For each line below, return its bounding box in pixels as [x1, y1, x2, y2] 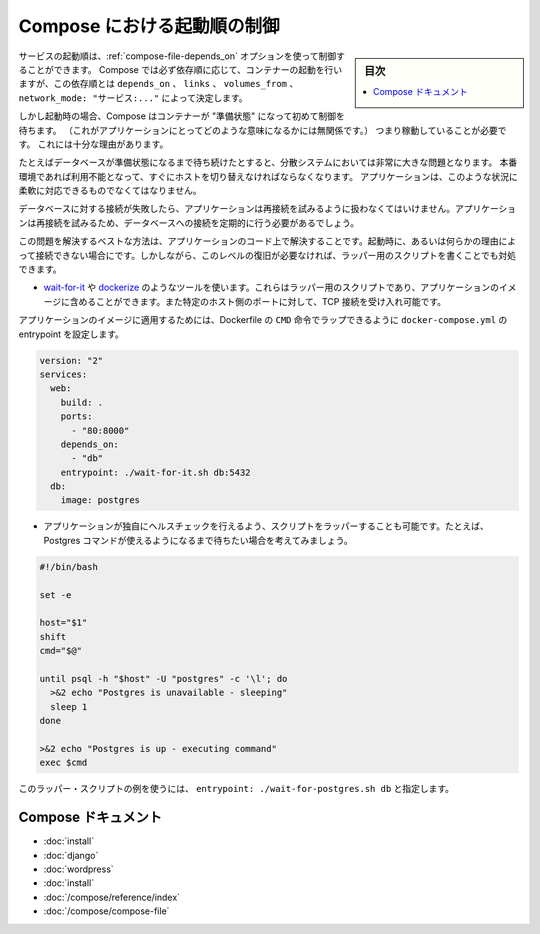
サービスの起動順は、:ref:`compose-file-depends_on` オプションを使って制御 [18, 50, 337, 62]
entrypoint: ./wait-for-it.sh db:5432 [60, 466, 251, 478]
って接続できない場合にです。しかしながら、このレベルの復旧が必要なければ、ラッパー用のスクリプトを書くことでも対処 [18, 249, 517, 261]
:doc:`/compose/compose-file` [43, 905, 170, 917]
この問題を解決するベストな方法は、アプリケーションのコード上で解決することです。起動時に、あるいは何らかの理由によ [18, 235, 517, 247]
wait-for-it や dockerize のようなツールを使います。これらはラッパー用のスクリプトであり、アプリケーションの [43, 281, 500, 294]
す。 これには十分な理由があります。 [18, 138, 169, 150]
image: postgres [60, 495, 140, 506]
